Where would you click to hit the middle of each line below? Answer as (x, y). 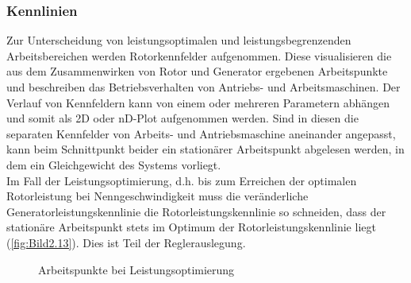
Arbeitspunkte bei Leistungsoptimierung (136, 269)
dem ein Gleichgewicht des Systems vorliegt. (114, 164)
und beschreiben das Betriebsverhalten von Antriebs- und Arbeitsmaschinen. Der (204, 87)
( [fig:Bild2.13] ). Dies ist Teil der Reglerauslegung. (126, 242)
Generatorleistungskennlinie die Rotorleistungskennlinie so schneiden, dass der (196, 211)
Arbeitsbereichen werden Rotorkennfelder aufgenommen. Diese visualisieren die (199, 55)
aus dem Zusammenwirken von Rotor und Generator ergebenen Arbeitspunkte (197, 71)
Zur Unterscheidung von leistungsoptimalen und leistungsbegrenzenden (179, 40)
